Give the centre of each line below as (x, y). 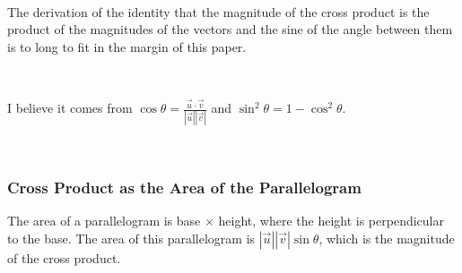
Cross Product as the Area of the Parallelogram (184, 187)
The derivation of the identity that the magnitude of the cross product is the (218, 11)
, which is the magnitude (387, 238)
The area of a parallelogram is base (104, 221)
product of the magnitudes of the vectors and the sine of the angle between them (230, 29)
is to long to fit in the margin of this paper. (127, 46)
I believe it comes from (70, 108)
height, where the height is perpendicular (331, 221)
